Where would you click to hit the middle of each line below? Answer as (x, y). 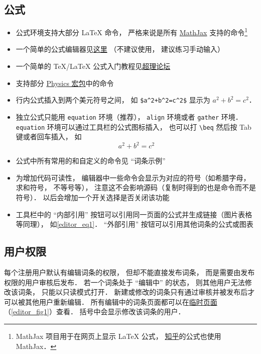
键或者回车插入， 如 (49, 137)
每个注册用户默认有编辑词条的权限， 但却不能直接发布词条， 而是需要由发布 (129, 272)
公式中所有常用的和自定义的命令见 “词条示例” (91, 161)
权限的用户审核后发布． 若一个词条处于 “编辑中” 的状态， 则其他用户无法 (124, 282)
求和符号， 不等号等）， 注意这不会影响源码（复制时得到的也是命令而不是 (136, 187)
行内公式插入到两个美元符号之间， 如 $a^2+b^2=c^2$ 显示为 (113, 100)
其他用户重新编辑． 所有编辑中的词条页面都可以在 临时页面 (121, 301)
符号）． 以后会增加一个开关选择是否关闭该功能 (93, 197)
